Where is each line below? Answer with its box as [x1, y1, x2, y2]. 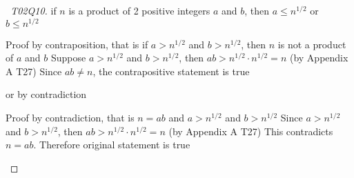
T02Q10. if [10, 3, 57, 17]
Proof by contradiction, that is [6, 110, 135, 125]
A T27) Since [6, 63, 62, 78]
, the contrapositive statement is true [92, 63, 250, 78]
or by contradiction [6, 87, 87, 101]
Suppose [50, 50, 86, 65]
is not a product [277, 37, 346, 51]
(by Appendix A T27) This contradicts [168, 123, 333, 138]
